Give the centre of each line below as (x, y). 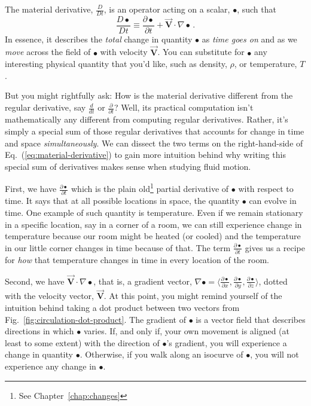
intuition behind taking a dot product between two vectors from (122, 307)
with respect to (266, 189)
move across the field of (48, 52)
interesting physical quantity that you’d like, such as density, (116, 64)
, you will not (275, 354)
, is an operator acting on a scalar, (167, 9)
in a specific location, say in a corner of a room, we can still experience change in (153, 224)
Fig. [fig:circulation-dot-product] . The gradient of (95, 319)
